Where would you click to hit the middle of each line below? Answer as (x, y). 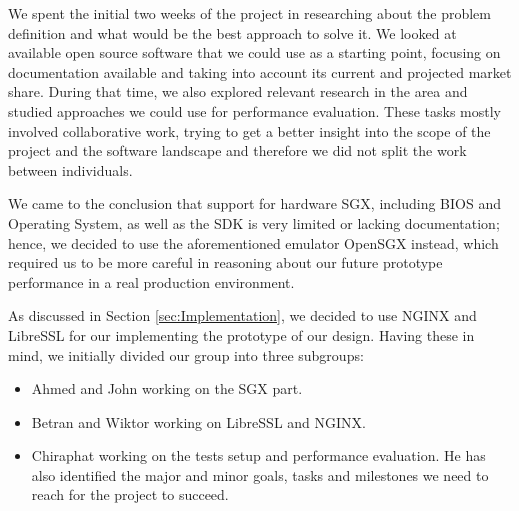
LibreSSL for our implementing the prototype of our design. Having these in (241, 334)
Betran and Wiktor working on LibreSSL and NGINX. (198, 421)
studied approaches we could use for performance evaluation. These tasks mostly (254, 110)
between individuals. (70, 169)
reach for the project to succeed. (130, 494)
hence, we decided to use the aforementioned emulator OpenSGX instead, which (253, 242)
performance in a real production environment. (151, 281)
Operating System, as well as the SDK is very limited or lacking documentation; (254, 222)
